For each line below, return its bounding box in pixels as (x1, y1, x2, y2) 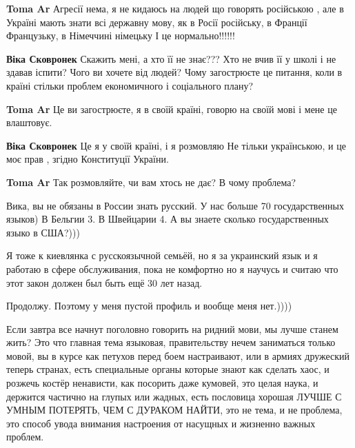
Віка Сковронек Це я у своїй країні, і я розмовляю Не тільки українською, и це (6, 138, 346, 152)
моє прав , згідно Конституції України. (6, 152, 169, 166)
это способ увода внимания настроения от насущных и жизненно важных (6, 416, 316, 430)
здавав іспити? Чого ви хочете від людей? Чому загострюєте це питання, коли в (6, 65, 343, 79)
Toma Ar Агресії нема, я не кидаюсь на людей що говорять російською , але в (6, 1, 344, 15)
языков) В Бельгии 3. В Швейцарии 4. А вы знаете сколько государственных (6, 212, 329, 226)
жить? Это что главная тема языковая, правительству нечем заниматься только (6, 335, 336, 349)
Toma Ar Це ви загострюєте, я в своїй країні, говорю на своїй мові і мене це (6, 101, 337, 116)
